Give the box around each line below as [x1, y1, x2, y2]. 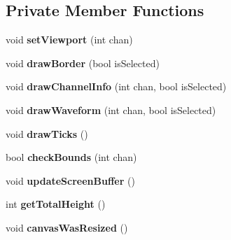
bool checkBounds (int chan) [6, 150, 137, 164]
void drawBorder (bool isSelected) [6, 55, 160, 70]
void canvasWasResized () [6, 220, 128, 234]
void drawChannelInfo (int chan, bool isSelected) [6, 79, 227, 94]
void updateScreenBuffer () [6, 173, 135, 188]
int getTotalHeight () [6, 197, 106, 211]
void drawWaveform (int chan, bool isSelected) [6, 102, 216, 117]
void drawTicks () [6, 126, 88, 141]
